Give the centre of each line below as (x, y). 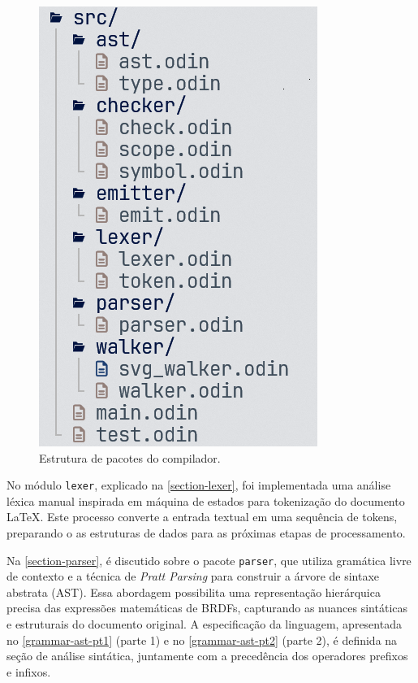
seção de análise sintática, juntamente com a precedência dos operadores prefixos (207, 656)
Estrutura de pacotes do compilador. (130, 457)
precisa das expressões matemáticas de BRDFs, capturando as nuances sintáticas (207, 608)
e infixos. (29, 671)
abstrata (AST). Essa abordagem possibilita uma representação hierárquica (194, 592)
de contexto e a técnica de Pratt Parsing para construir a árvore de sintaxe (193, 576)
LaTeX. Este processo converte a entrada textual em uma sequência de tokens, (202, 517)
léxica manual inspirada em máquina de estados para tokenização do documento (206, 500)
